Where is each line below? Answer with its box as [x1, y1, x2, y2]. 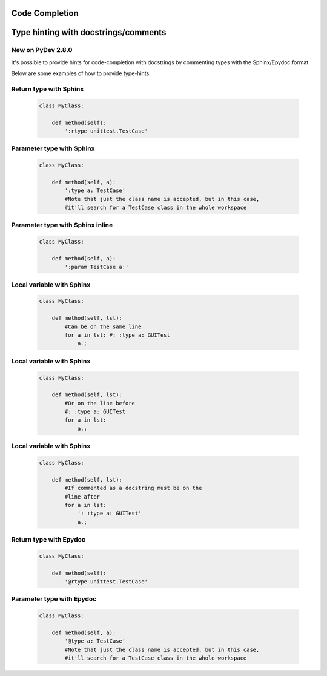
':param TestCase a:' [64, 263, 129, 271]
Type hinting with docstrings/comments [11, 27, 167, 38]
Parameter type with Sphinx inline [11, 221, 113, 230]
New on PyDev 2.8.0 [11, 46, 73, 55]
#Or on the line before [64, 400, 136, 406]
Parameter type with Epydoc [11, 595, 97, 603]
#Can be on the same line [64, 323, 142, 330]
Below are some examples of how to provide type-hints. [11, 70, 151, 77]
